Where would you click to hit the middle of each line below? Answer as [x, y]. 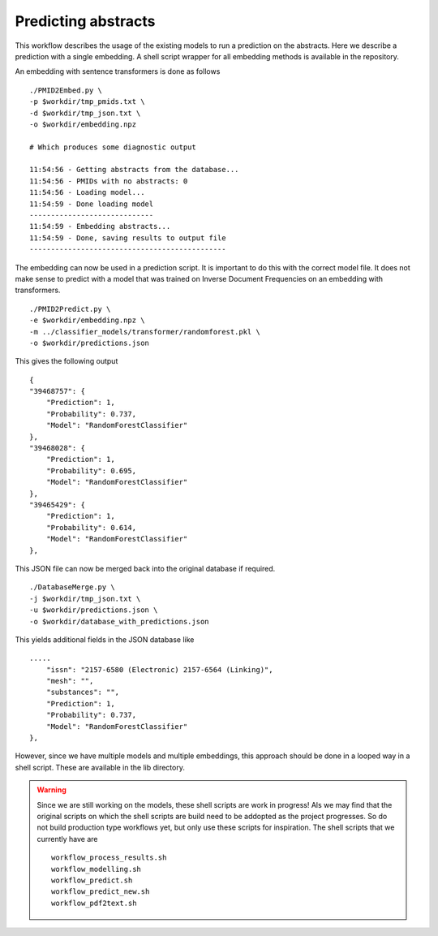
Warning [52, 790]
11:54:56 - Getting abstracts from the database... [134, 170]
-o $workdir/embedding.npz [83, 124]
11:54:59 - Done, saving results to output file [128, 238]
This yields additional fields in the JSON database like [105, 639]
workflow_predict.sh [92, 880]
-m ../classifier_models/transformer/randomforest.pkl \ [145, 332]
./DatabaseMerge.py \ [72, 587]
